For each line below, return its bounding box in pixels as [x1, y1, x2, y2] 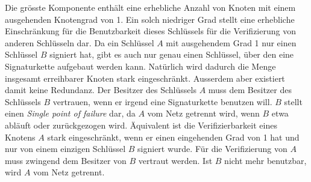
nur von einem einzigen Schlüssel [5, 142, 126, 155]
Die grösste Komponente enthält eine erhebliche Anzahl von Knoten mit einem [5, 1, 296, 13]
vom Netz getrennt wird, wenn [147, 107, 260, 120]
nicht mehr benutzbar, [224, 154, 307, 166]
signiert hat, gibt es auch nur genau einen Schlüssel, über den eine [49, 48, 294, 61]
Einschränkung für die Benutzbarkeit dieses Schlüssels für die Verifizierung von [5, 25, 296, 37]
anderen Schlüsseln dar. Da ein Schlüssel [5, 36, 154, 49]
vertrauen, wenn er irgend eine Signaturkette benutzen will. [52, 95, 272, 108]
